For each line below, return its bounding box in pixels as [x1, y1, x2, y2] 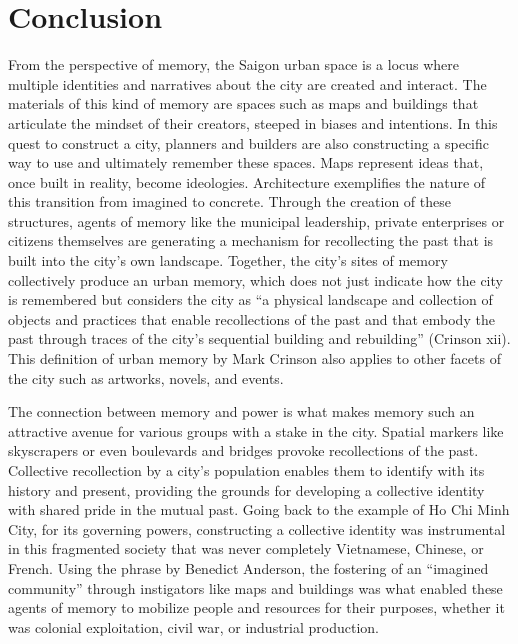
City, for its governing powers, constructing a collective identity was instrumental [8, 518, 506, 539]
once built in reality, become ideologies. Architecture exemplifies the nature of [8, 171, 486, 192]
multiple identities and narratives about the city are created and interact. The [8, 73, 487, 94]
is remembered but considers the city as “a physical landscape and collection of [8, 289, 493, 310]
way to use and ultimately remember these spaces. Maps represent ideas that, [8, 152, 484, 173]
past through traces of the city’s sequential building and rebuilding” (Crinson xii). [8, 328, 511, 349]
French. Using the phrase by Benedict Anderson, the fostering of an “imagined [8, 557, 489, 578]
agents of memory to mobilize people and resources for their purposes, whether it [8, 597, 505, 618]
